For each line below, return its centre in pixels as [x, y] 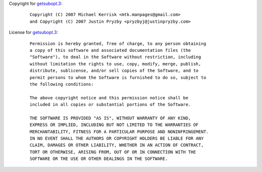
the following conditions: [62, 84]
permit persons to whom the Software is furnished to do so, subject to [118, 77]
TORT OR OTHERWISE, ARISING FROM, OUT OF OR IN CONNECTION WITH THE [113, 152]
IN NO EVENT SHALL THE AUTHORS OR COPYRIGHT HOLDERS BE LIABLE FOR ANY [117, 139]
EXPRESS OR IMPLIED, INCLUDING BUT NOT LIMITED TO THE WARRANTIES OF [114, 125]
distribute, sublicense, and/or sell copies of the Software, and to [114, 71]
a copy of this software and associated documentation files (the [110, 50]
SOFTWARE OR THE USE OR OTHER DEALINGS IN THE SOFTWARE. [99, 159]
